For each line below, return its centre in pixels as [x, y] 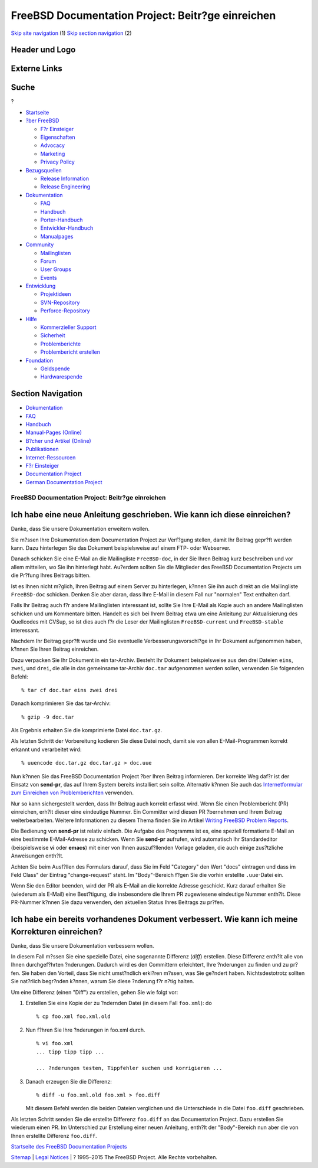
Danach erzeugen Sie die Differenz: [69, 1081]
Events [49, 278]
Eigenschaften [58, 137]
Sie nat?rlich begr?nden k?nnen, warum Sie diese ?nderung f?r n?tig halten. [102, 981]
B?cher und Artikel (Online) [58, 441]
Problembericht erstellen [70, 352]
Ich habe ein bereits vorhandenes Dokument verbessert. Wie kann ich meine [154, 919]
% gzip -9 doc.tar [48, 717]
